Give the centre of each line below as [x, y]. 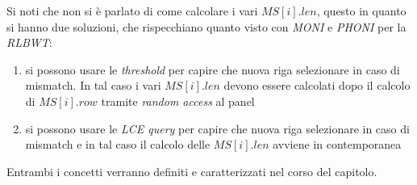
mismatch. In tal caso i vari [93, 85]
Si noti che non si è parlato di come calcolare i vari [132, 11]
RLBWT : [29, 42]
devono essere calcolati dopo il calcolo [317, 85]
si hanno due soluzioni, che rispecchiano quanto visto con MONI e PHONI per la [206, 26]
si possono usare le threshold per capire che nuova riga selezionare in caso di [213, 69]
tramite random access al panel [178, 101]
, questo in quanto [361, 11]
